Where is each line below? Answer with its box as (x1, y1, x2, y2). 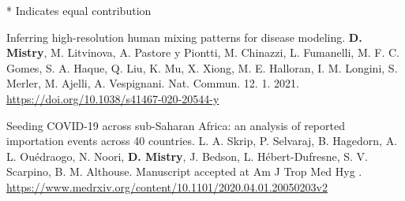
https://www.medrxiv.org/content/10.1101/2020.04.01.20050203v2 (6, 178, 328, 195)
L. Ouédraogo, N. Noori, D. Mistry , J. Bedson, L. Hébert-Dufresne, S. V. (6, 147, 368, 164)
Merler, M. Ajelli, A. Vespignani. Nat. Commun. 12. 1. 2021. (6, 75, 299, 91)
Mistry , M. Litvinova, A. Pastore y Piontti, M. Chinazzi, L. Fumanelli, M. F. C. (6, 44, 400, 61)
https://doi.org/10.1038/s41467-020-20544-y (6, 90, 219, 106)
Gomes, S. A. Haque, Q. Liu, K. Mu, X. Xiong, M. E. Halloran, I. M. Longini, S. (6, 59, 398, 76)
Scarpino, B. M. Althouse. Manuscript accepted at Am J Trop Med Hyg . (6, 163, 362, 180)
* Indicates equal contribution (6, 2, 152, 18)
